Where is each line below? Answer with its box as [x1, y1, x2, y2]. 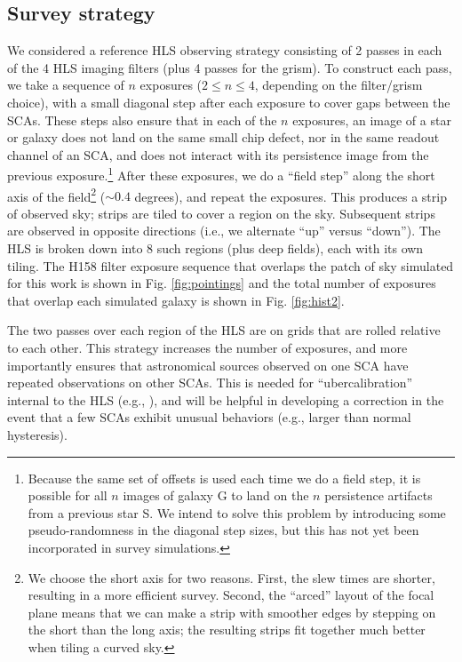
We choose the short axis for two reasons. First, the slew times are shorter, [28, 568, 435, 586]
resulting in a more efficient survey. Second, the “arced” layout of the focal [28, 586, 434, 604]
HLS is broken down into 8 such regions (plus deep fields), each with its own [7, 239, 424, 258]
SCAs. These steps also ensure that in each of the [7, 110, 277, 129]
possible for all [28, 486, 108, 505]
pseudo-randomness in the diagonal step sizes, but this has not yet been [28, 521, 419, 539]
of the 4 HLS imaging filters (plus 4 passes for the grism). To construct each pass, [7, 58, 452, 76]
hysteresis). [7, 425, 68, 443]
